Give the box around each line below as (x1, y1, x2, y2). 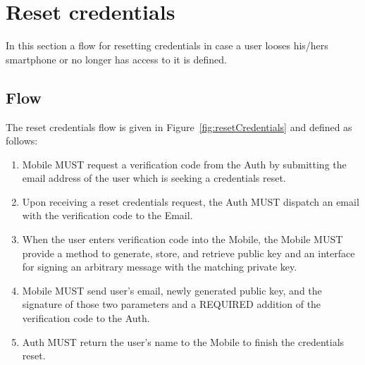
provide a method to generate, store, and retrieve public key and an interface (22, 245, 355, 260)
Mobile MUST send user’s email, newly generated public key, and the (22, 283, 322, 297)
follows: (6, 133, 38, 148)
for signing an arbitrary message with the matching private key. (22, 259, 297, 274)
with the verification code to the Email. (22, 208, 193, 223)
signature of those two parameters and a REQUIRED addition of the (22, 297, 321, 311)
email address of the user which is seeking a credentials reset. (22, 171, 286, 185)
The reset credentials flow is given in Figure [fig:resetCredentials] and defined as (6, 119, 352, 134)
